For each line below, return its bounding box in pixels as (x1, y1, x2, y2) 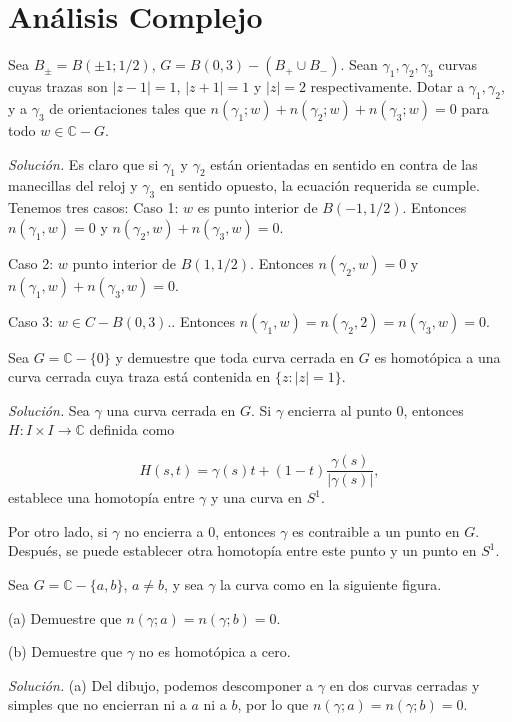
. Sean (340, 54, 378, 75)
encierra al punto (287, 399, 392, 420)
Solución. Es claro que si (8, 153, 159, 174)
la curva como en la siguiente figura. (220, 573, 442, 594)
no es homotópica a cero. (138, 641, 291, 662)
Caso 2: (8, 252, 54, 273)
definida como (89, 419, 175, 440)
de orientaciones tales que (49, 97, 206, 118)
